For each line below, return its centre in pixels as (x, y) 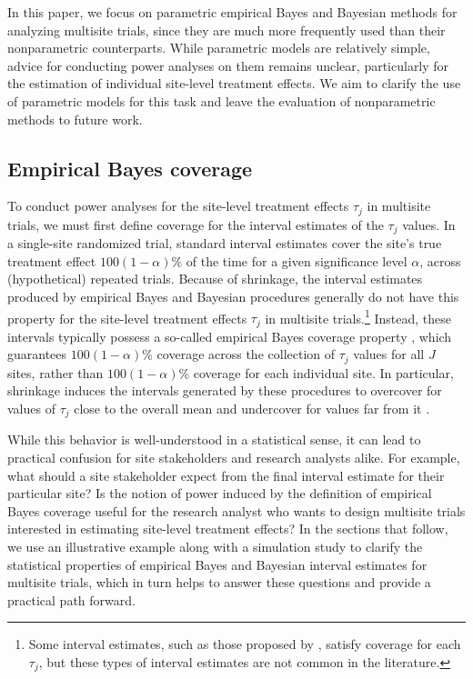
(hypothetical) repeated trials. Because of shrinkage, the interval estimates (215, 279)
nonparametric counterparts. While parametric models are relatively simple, (219, 48)
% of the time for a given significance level (289, 260)
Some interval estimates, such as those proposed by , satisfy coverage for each (245, 644)
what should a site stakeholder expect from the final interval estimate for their (226, 475)
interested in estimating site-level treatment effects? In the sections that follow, (228, 529)
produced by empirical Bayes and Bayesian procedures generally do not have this (233, 297)
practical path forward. (71, 599)
